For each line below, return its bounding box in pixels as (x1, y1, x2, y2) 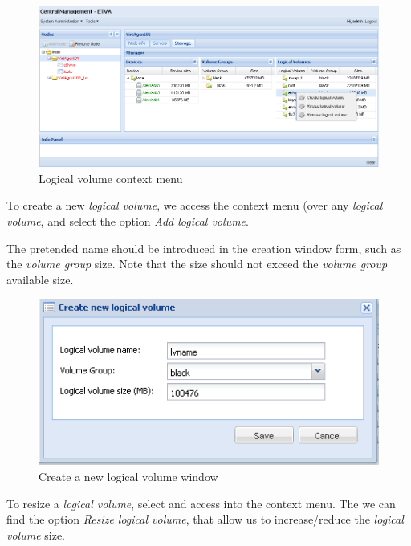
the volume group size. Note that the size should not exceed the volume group (6, 255, 388, 272)
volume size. (6, 526, 65, 543)
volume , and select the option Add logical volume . (6, 213, 249, 230)
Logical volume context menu (39, 169, 183, 186)
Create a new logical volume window (39, 468, 218, 485)
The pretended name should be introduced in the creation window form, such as (6, 239, 401, 256)
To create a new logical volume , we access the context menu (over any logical (6, 197, 383, 214)
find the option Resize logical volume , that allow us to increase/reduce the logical (6, 511, 404, 528)
